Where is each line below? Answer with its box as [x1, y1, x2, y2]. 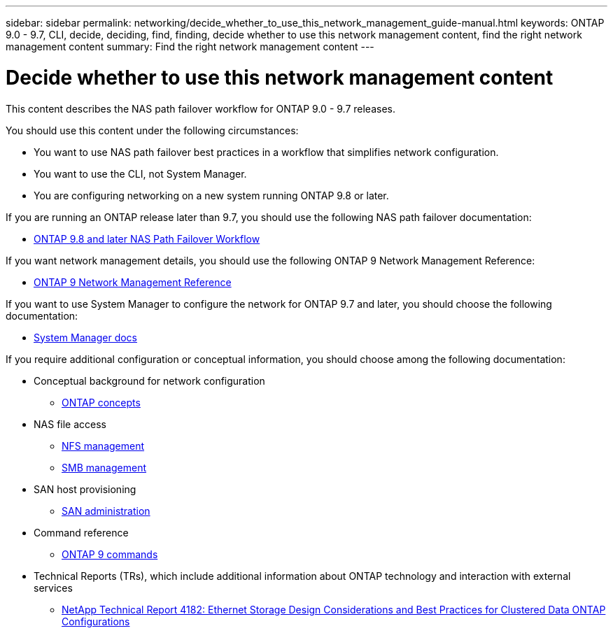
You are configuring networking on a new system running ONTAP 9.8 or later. [34, 189, 389, 201]
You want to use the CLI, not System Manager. [34, 167, 247, 180]
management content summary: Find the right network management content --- [6, 41, 374, 52]
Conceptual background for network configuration [34, 374, 265, 387]
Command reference [34, 526, 129, 539]
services [34, 581, 73, 594]
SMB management [62, 461, 147, 474]
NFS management [62, 439, 145, 452]
